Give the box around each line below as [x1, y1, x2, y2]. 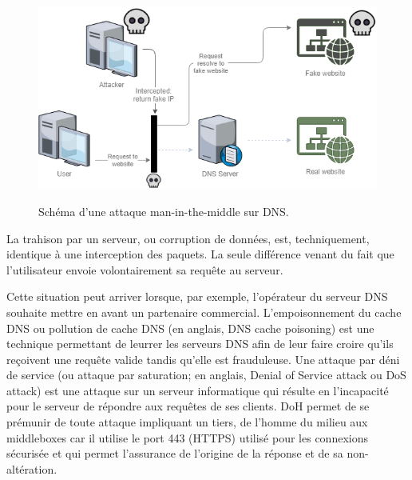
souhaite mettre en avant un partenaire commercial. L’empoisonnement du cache [6, 303, 402, 320]
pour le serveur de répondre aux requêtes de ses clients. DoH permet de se [6, 398, 370, 414]
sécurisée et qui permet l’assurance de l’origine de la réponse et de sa [6, 445, 343, 462]
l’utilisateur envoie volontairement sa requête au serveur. [6, 261, 283, 278]
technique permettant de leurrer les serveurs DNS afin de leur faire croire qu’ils [6, 335, 394, 352]
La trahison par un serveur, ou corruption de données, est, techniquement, [6, 230, 370, 246]
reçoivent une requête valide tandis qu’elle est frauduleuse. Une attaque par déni [6, 350, 400, 367]
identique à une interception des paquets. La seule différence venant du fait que [6, 246, 394, 262]
